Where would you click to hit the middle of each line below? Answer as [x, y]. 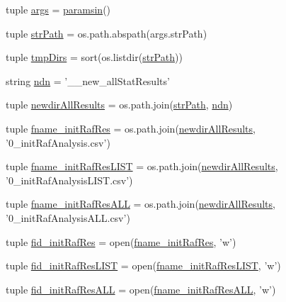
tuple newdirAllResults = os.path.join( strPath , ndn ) [119, 105]
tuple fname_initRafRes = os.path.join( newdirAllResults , [131, 128]
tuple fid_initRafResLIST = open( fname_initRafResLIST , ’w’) [143, 265]
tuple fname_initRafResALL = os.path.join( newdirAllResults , [141, 204]
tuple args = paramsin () [58, 9]
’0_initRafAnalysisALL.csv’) [68, 217]
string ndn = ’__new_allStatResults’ [88, 80]
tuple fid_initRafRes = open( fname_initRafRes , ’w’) [121, 241]
